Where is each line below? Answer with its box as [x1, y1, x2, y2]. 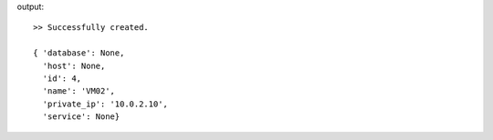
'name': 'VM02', [42, 86, 116, 96]
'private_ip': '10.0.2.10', [42, 98, 169, 109]
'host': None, [42, 60, 106, 71]
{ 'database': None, [33, 48, 125, 58]
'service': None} [42, 112, 121, 122]
